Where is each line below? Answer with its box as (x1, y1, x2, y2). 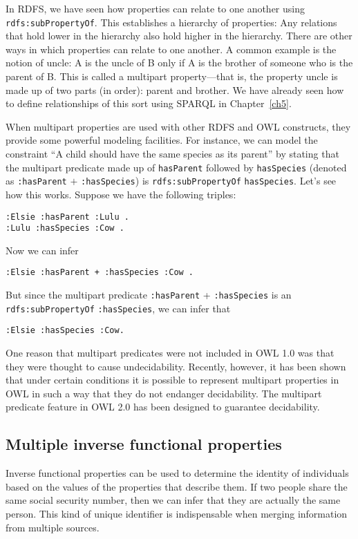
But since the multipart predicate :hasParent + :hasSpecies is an (6, 287, 292, 302)
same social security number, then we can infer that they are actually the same (6, 493, 341, 507)
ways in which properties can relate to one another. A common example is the (6, 41, 337, 56)
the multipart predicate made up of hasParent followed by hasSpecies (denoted (6, 160, 347, 174)
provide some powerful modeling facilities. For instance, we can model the (6, 133, 318, 147)
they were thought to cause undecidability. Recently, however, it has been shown (6, 359, 346, 373)
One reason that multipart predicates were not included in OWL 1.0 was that (6, 346, 335, 360)
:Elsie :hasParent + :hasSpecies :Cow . (6, 267, 194, 278)
